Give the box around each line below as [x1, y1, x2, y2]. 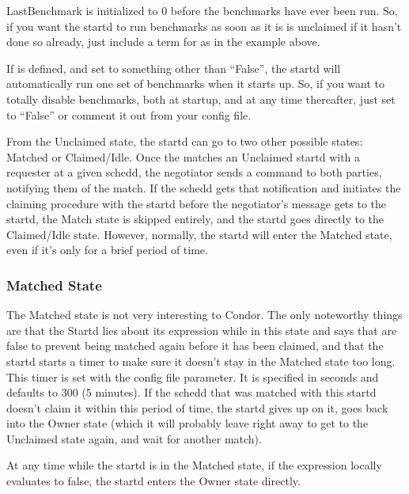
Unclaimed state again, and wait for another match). [6, 430, 262, 446]
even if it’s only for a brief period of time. [6, 241, 208, 258]
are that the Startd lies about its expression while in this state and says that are [6, 321, 397, 338]
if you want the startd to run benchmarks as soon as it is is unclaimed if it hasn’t [6, 17, 402, 34]
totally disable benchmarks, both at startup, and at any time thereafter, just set [6, 90, 396, 107]
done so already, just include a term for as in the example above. [6, 33, 320, 50]
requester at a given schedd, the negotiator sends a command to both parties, [6, 164, 382, 180]
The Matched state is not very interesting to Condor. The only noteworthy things [6, 306, 403, 323]
